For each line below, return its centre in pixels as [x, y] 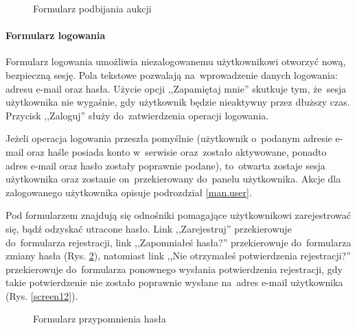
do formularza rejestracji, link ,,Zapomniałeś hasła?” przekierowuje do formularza [178, 242]
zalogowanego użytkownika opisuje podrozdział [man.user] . [129, 192]
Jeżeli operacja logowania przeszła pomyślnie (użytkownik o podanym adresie [169, 138]
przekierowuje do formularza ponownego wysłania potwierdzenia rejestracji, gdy [174, 269]
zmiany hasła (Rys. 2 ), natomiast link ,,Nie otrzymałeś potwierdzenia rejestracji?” [178, 256]
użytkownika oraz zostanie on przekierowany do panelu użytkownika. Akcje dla [173, 179]
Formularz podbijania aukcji [92, 8]
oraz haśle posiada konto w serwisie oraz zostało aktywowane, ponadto [177, 151]
